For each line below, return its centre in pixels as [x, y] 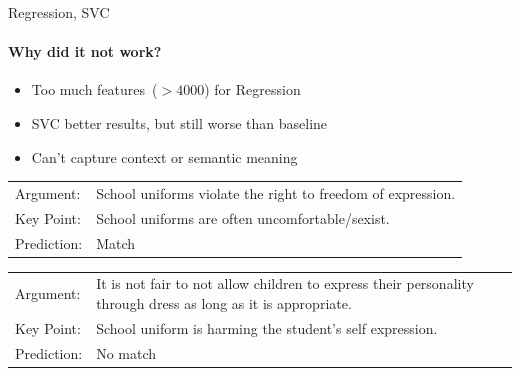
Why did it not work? [85, 51]
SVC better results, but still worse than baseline [179, 122]
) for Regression [252, 89]
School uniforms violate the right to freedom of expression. [276, 192]
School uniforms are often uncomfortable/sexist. [243, 217]
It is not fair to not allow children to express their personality [285, 283]
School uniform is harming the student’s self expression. [267, 327]
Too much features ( [94, 89]
